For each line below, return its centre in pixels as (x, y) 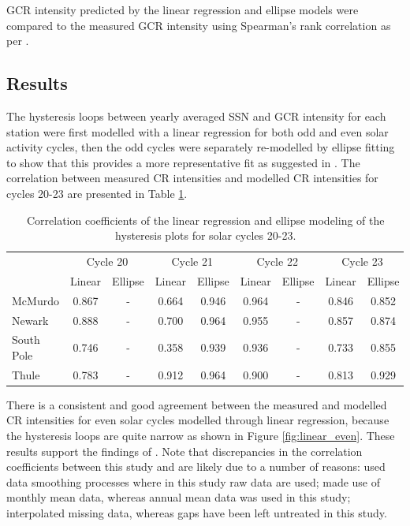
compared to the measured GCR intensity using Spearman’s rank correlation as (199, 25)
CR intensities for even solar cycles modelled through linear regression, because (198, 420)
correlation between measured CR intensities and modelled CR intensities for (192, 178)
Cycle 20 (107, 261)
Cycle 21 (192, 261)
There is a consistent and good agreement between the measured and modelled (197, 404)
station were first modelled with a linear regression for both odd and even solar (198, 131)
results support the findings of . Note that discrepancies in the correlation (184, 451)
